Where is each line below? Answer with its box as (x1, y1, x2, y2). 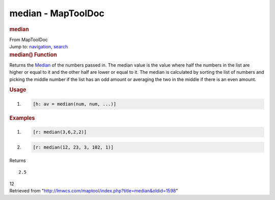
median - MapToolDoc (9, 8, 104, 19)
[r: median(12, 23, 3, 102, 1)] (33, 144, 114, 150)
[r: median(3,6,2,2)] (33, 129, 87, 135)
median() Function (9, 51, 57, 58)
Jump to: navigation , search (9, 44, 68, 50)
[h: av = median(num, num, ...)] (33, 101, 117, 107)
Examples (9, 115, 35, 122)
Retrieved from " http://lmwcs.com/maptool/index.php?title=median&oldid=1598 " (9, 188, 178, 194)
